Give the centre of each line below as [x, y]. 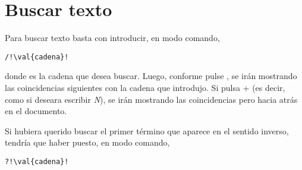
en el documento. [36, 111]
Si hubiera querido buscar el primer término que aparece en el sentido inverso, [147, 130]
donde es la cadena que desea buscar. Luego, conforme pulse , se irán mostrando [151, 76]
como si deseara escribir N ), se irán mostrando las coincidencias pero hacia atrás [151, 99]
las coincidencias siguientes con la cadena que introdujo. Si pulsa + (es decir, [145, 87]
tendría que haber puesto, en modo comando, [87, 142]
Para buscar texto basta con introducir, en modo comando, [112, 38]
